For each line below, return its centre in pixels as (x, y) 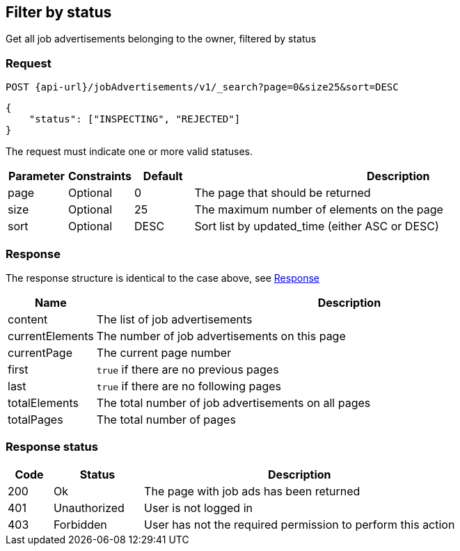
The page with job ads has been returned (252, 491)
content (28, 319)
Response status (52, 447)
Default (163, 176)
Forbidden (80, 524)
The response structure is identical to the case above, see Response (162, 278)
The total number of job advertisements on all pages (233, 402)
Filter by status (59, 12)
